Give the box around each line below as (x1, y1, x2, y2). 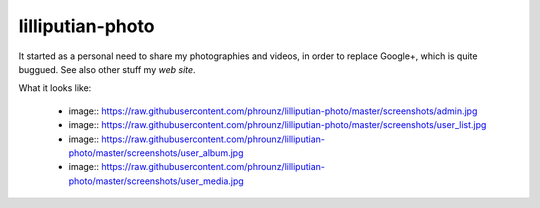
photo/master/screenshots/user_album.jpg (68, 146, 244, 159)
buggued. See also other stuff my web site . (18, 63, 196, 75)
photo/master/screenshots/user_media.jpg (68, 175, 244, 187)
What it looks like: (18, 82, 92, 94)
